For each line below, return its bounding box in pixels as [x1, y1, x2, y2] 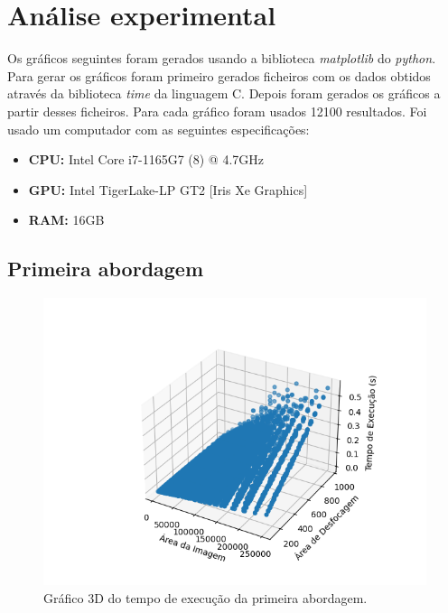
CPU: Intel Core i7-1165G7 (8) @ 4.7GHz [28, 150, 265, 169]
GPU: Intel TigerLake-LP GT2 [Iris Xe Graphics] [28, 180, 308, 199]
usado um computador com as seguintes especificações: [7, 119, 310, 138]
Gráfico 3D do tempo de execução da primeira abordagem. [43, 588, 368, 607]
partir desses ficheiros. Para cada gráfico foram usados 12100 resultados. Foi [7, 101, 427, 120]
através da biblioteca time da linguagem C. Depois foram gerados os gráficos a [7, 84, 441, 103]
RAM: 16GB [28, 210, 105, 229]
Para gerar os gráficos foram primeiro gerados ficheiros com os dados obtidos [7, 66, 431, 85]
